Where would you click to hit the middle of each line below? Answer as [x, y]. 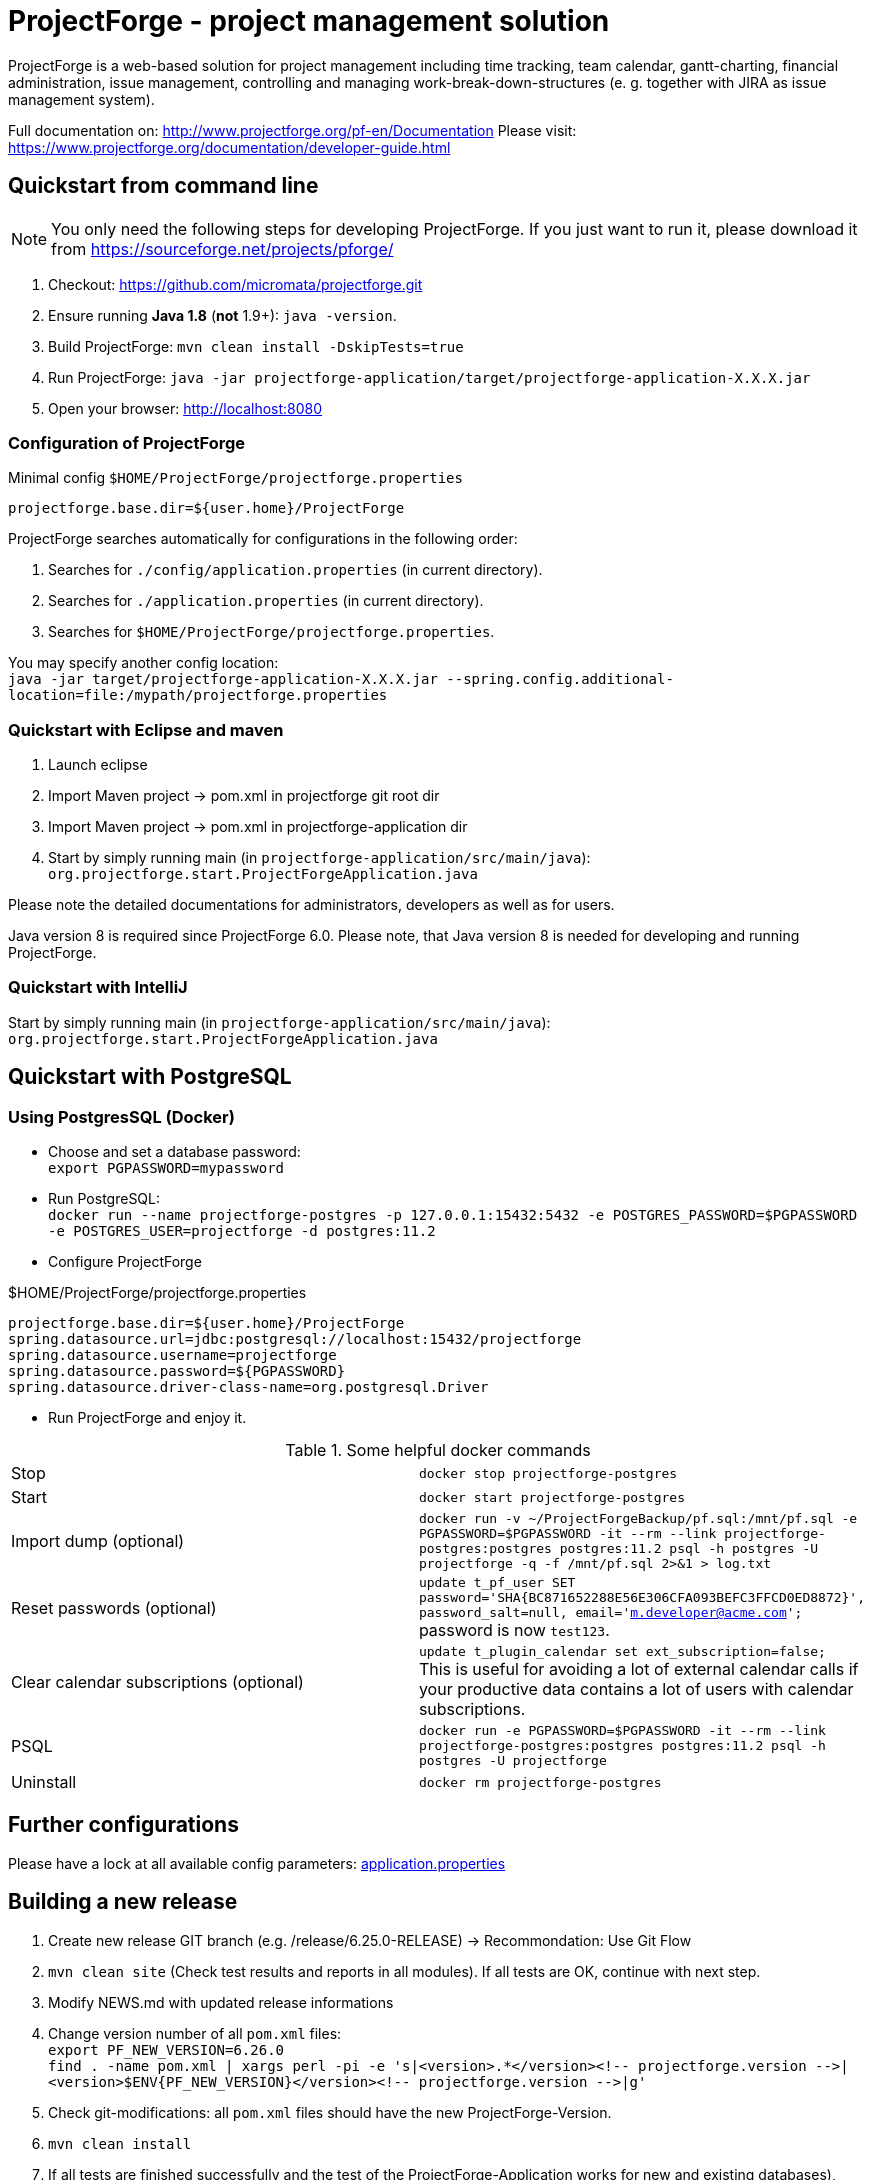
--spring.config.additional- [560, 679]
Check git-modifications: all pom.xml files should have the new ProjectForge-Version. [330, 2112]
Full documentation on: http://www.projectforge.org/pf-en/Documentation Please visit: [292, 130]
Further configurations [123, 1825]
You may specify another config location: [143, 663]
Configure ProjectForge [125, 1262]
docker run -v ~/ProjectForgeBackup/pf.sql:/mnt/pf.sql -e [638, 1519]
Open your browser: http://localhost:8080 [185, 408]
